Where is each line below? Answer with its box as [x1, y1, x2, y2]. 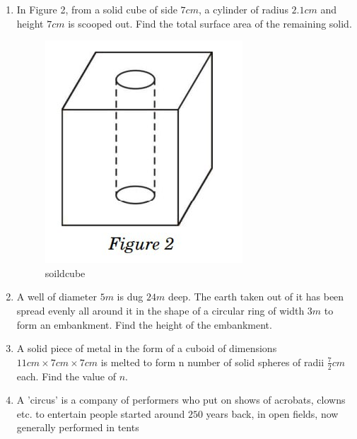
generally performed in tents [16, 420, 139, 435]
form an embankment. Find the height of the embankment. [16, 317, 272, 332]
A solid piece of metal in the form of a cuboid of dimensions [16, 341, 277, 356]
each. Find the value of [16, 368, 116, 383]
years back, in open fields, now [206, 406, 339, 421]
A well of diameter [16, 289, 97, 304]
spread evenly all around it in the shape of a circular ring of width [16, 303, 305, 317]
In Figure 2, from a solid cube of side [16, 2, 177, 16]
